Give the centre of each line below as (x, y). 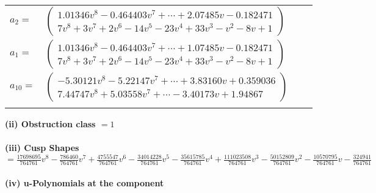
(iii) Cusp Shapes (42, 148)
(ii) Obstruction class (50, 124)
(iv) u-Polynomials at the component (85, 182)
